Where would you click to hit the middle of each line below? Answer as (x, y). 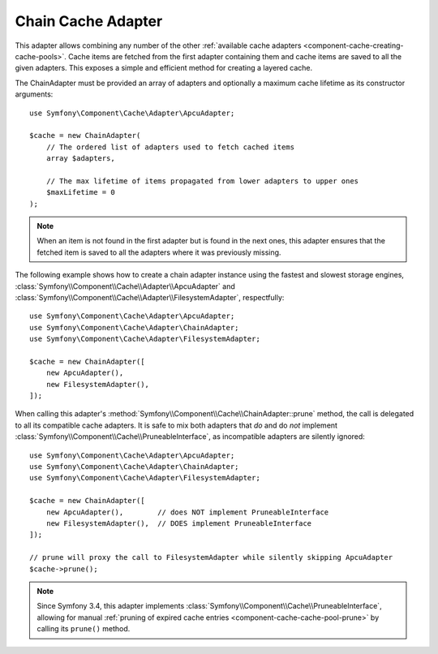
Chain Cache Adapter (89, 21)
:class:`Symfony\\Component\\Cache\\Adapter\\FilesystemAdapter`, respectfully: (150, 297)
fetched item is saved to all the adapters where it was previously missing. (159, 252)
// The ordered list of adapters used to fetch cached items (170, 147)
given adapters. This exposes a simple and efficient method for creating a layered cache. (163, 68)
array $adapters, (80, 159)
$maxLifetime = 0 (80, 192)
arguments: (34, 94)
